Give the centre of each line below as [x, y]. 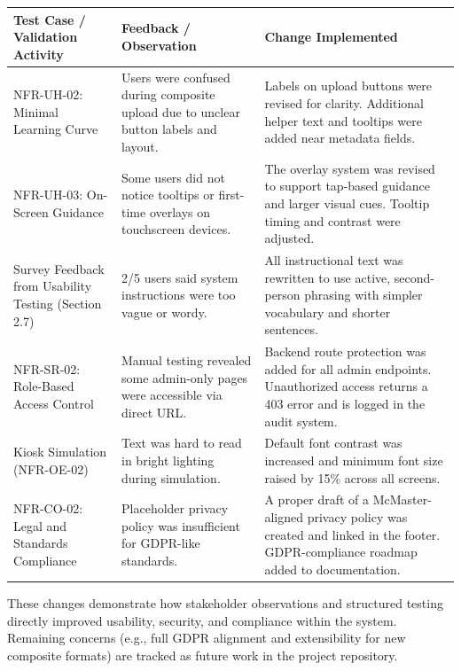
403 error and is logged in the [345, 403]
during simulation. [171, 477]
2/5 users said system [180, 277]
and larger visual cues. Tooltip [347, 203]
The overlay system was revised [350, 168]
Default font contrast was [333, 443]
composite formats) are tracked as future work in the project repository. [203, 655]
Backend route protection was [345, 351]
